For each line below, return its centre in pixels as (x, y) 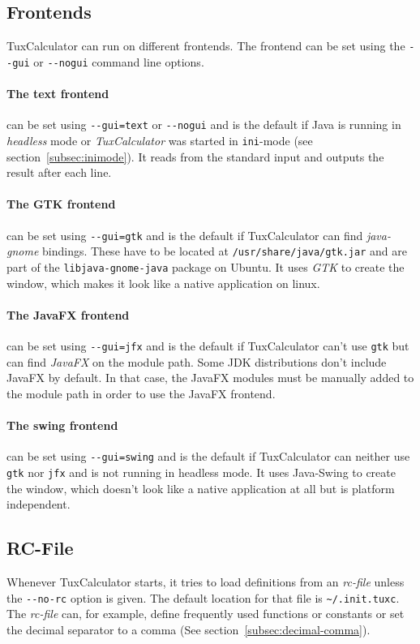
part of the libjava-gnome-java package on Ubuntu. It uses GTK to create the (206, 266)
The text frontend (58, 94)
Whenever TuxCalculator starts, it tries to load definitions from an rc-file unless (206, 581)
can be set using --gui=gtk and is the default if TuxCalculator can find (185, 235)
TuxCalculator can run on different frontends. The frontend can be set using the (206, 46)
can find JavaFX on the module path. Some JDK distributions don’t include (197, 361)
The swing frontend (62, 425)
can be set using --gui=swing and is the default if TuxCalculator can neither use (208, 456)
